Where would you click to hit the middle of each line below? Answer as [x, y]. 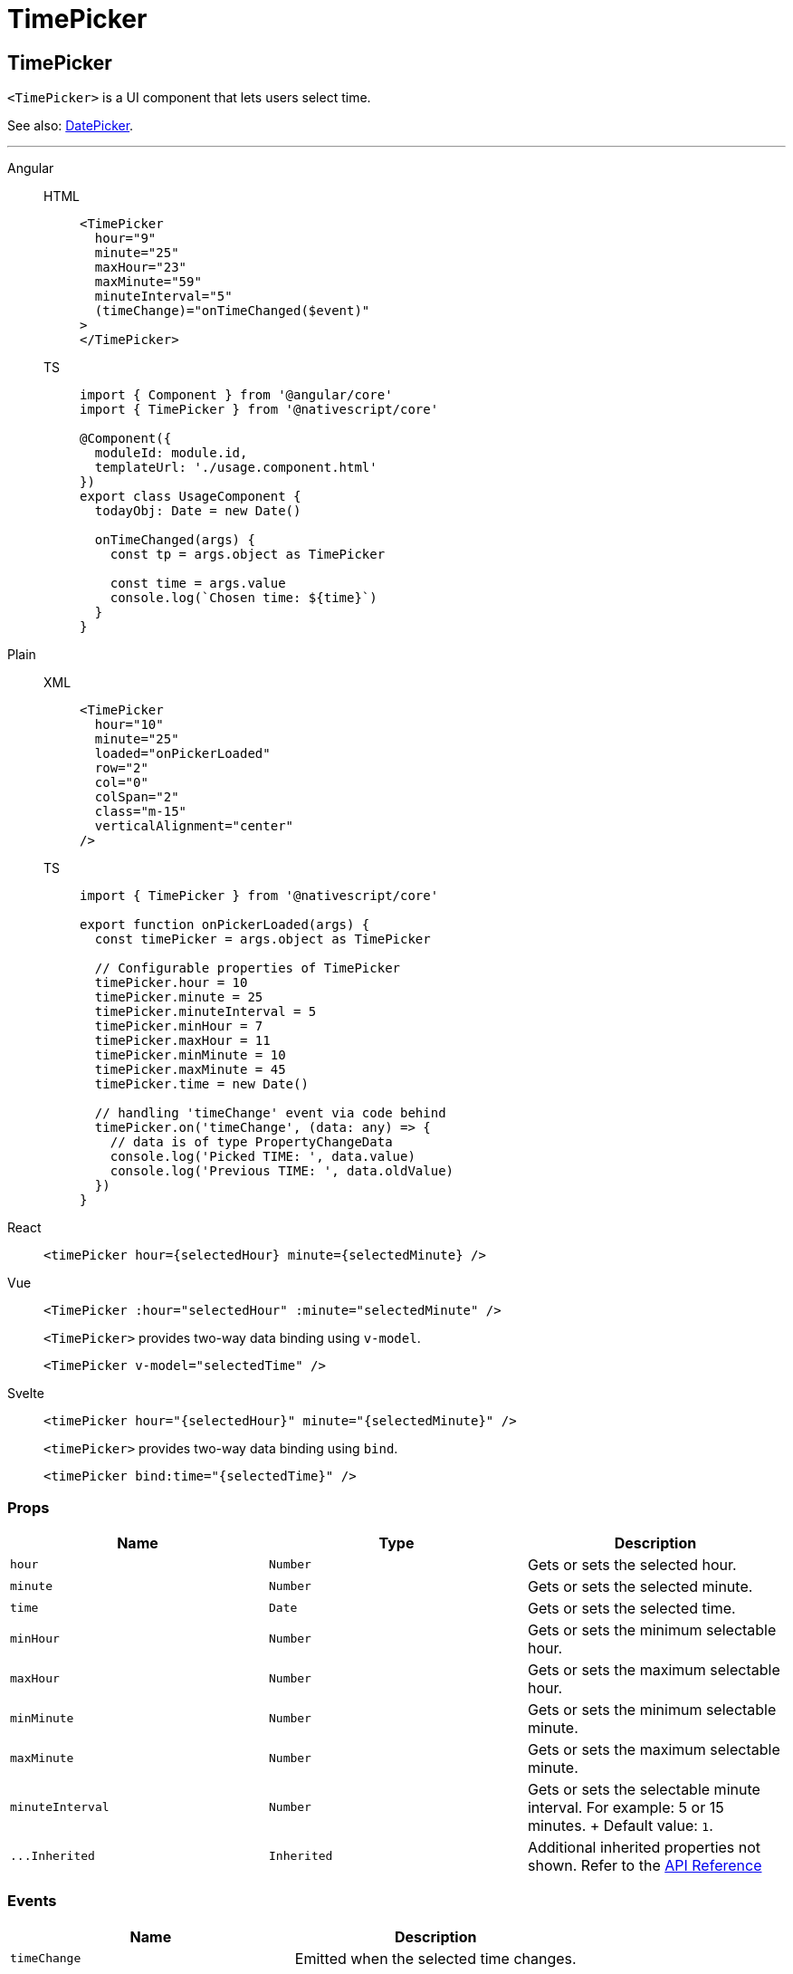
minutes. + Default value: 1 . [620, 1825]
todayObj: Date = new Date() [198, 511]
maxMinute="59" [148, 282]
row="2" [121, 768]
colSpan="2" [137, 797]
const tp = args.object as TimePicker [248, 555]
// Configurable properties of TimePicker [248, 968]
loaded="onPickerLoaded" [182, 754]
